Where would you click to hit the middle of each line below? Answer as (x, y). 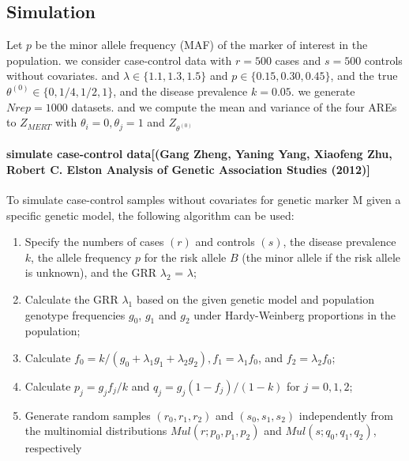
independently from (346, 415)
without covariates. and (63, 76)
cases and (298, 60)
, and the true (364, 76)
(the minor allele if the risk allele (321, 257)
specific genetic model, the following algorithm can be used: (150, 215)
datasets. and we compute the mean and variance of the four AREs (234, 106)
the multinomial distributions (96, 431)
